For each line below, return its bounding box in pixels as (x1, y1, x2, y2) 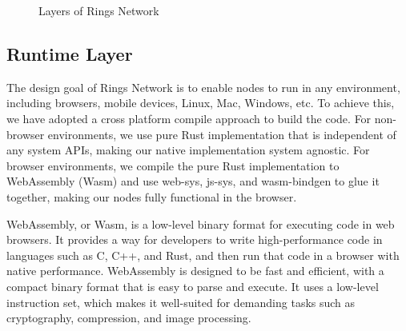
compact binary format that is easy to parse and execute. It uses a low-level (6, 277, 379, 294)
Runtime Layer (6, 41, 133, 66)
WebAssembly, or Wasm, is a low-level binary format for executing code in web (6, 215, 395, 232)
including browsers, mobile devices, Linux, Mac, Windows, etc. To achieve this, (6, 94, 395, 111)
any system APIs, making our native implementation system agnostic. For (6, 142, 370, 158)
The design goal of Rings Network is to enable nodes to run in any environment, (6, 78, 400, 95)
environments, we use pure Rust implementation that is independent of (47, 126, 396, 142)
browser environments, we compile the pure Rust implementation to (6, 157, 340, 173)
